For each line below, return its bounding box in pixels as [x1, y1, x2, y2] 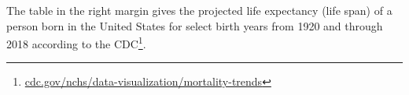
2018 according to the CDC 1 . [6, 33, 146, 51]
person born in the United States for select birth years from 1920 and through [6, 17, 383, 33]
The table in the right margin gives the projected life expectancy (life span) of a [6, 2, 392, 18]
